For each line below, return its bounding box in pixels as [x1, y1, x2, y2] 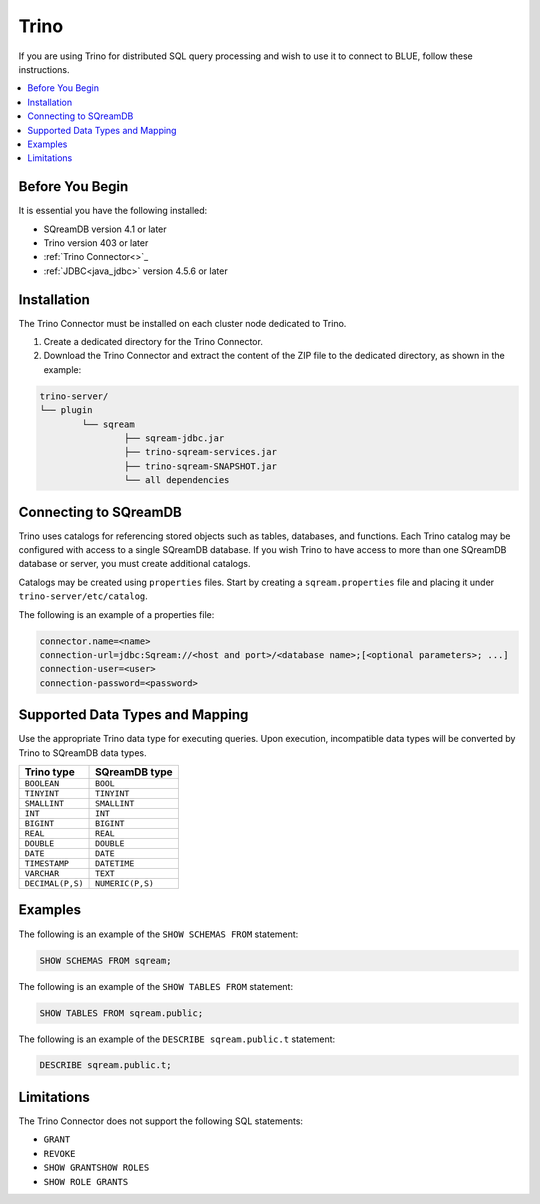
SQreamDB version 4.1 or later [43, 223, 167, 235]
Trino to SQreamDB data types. [18, 746, 147, 759]
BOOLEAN [24, 778, 60, 789]
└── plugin [39, 405, 93, 416]
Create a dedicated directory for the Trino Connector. [43, 336, 264, 348]
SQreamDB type [95, 765, 174, 779]
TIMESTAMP [24, 858, 70, 869]
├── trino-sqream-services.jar [123, 446, 277, 458]
